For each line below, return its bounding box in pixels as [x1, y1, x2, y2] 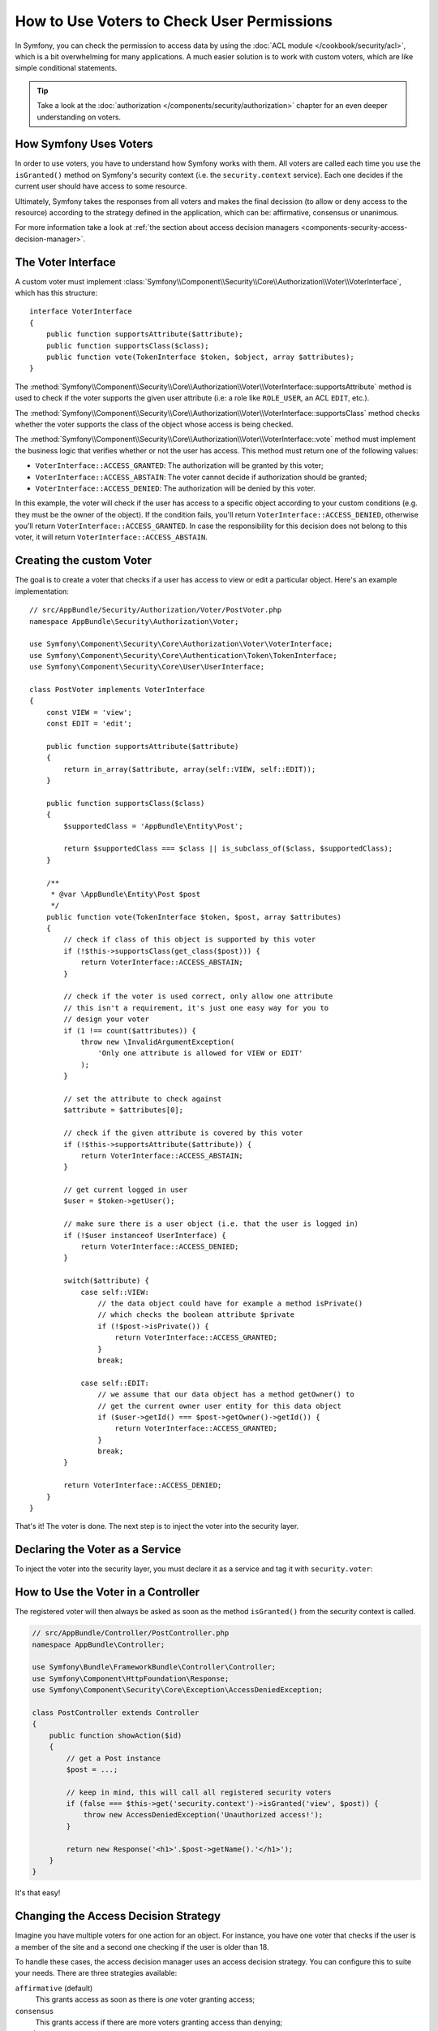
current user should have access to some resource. [15, 181, 187, 191]
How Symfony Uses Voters [15, 137, 153, 151]
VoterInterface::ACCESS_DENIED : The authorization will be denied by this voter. [35, 483, 316, 493]
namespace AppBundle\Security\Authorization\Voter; [29, 617, 239, 626]
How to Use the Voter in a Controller [15, 1585, 200, 1600]
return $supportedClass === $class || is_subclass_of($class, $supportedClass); [63, 844, 393, 853]
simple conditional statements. [15, 63, 118, 73]
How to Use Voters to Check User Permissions [15, 12, 333, 30]
